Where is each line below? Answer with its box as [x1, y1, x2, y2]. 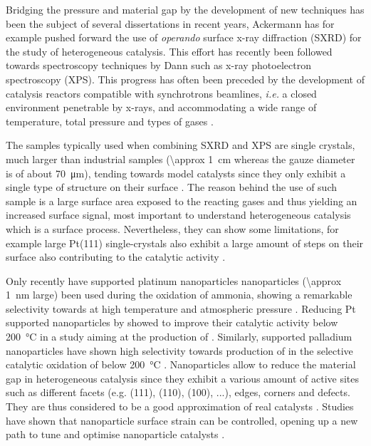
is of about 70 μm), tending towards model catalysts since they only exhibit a [6, 165, 346, 180]
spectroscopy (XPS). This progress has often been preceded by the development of [6, 71, 365, 86]
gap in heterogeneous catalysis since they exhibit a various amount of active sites [6, 370, 360, 385]
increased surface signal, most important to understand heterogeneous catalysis [6, 207, 351, 222]
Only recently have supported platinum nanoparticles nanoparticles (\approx [6, 273, 342, 288]
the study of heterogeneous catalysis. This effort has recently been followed [6, 43, 333, 58]
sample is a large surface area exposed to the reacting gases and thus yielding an [6, 193, 357, 208]
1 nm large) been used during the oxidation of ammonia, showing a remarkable [6, 287, 352, 302]
